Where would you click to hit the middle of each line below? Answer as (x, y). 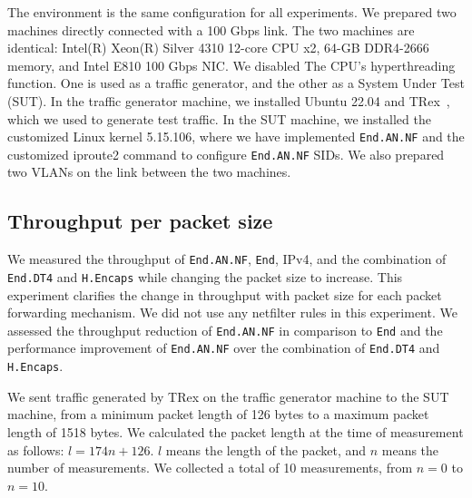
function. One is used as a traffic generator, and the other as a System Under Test (236, 83)
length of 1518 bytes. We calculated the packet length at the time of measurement (236, 431)
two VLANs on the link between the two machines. (149, 172)
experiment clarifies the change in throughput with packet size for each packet (225, 294)
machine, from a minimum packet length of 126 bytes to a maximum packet (218, 414)
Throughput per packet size (140, 221)
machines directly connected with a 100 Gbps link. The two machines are (211, 29)
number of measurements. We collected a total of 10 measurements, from (210, 468)
